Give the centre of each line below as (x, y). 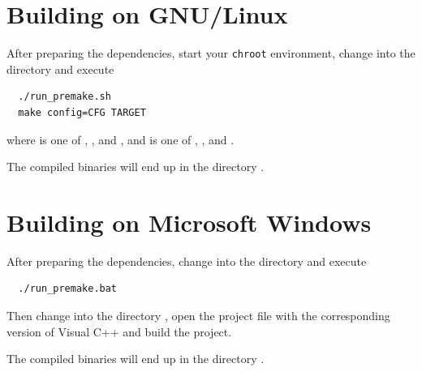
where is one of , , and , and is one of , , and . (121, 139)
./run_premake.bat (68, 289)
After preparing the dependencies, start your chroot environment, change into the (211, 53)
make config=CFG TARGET (82, 112)
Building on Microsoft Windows (189, 222)
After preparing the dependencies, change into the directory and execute (187, 261)
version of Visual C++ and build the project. (119, 331)
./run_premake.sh (65, 97)
